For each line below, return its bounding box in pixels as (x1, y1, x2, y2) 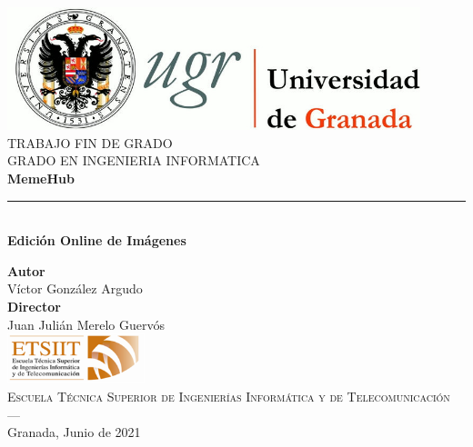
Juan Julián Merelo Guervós (7, 314, 165, 333)
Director (7, 296, 61, 315)
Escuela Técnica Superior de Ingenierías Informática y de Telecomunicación (7, 386, 450, 405)
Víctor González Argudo (7, 279, 143, 298)
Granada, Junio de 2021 (7, 422, 141, 442)
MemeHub (7, 168, 75, 187)
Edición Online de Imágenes (7, 231, 186, 250)
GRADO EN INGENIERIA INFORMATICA (7, 151, 260, 170)
